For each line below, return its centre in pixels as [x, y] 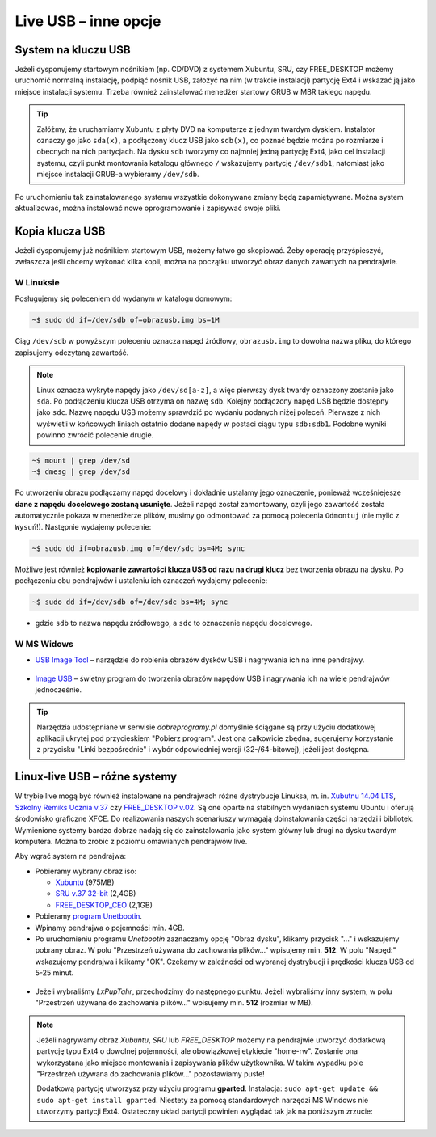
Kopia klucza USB [60, 231]
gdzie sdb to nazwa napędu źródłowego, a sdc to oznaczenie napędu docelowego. [174, 623]
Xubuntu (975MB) [85, 882]
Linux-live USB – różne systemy [96, 777]
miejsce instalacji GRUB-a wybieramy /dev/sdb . [118, 175]
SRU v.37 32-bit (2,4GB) [96, 894]
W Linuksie [37, 283]
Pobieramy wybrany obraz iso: [86, 871]
